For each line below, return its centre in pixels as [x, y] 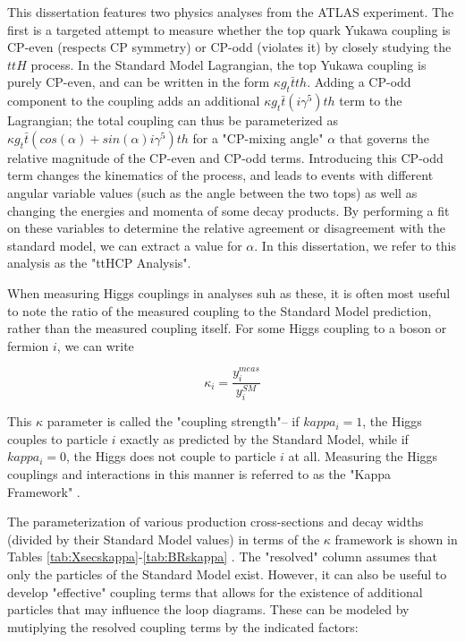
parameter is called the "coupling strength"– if [173, 421]
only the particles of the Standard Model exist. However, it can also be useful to [227, 574]
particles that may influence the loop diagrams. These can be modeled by [208, 609]
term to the [371, 101]
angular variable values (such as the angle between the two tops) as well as [212, 192]
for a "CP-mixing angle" [258, 137]
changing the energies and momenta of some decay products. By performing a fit [228, 210]
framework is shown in [396, 539]
